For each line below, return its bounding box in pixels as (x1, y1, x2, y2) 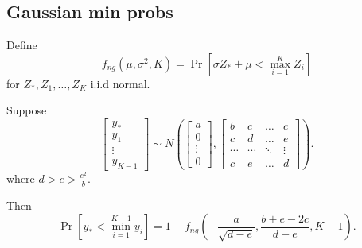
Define (6, 37, 37, 53)
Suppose (6, 102, 47, 118)
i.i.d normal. (90, 75, 150, 91)
